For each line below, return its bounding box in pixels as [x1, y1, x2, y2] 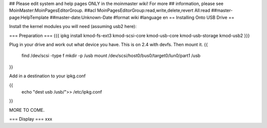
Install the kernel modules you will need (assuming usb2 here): [9, 24, 137, 30]
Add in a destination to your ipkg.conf [9, 73, 86, 79]
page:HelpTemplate [9, 14, 49, 20]
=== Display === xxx [9, 116, 52, 122]
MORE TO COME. [9, 107, 45, 113]
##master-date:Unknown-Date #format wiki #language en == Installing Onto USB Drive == [49, 14, 234, 20]
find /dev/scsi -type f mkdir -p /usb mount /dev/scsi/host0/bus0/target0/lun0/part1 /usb [21, 53, 201, 59]
